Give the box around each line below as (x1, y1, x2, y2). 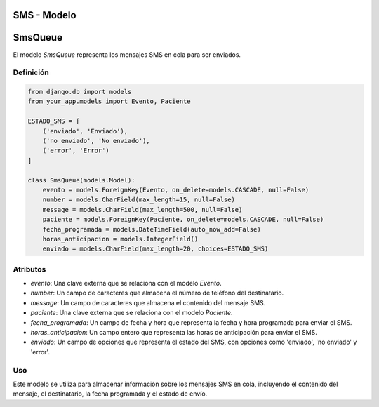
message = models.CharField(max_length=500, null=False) (42, 206, 243, 213)
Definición (13, 67, 49, 77)
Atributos (13, 264, 46, 274)
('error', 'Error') (42, 147, 110, 154)
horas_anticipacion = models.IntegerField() (42, 235, 199, 243)
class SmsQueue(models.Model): (27, 176, 136, 184)
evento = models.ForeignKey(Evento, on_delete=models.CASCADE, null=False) (42, 186, 310, 194)
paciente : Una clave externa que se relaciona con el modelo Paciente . (30, 309, 233, 317)
